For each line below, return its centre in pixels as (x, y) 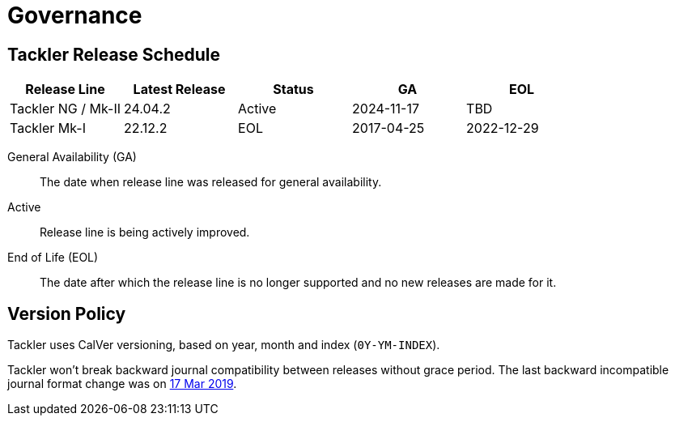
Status (293, 90)
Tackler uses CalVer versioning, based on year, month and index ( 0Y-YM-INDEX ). (224, 345)
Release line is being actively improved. (145, 232)
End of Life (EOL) (53, 258)
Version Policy (67, 313)
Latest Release (179, 90)
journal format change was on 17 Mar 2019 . (122, 384)
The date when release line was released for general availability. (211, 182)
